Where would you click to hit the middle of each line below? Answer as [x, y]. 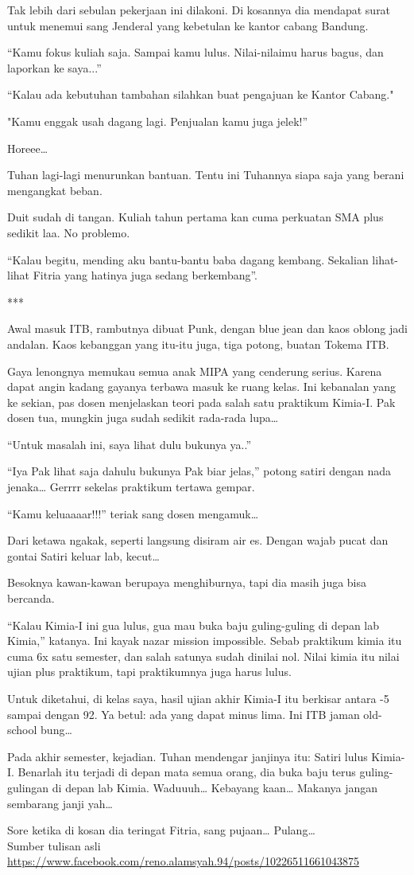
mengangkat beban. [55, 190]
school [22, 730]
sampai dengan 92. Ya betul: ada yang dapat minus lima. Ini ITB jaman [184, 714]
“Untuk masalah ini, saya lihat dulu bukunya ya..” [130, 444]
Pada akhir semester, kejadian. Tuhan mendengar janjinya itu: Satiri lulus [188, 756]
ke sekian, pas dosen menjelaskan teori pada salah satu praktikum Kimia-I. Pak [201, 402]
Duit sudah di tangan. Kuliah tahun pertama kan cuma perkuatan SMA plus [195, 217]
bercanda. [31, 598]
